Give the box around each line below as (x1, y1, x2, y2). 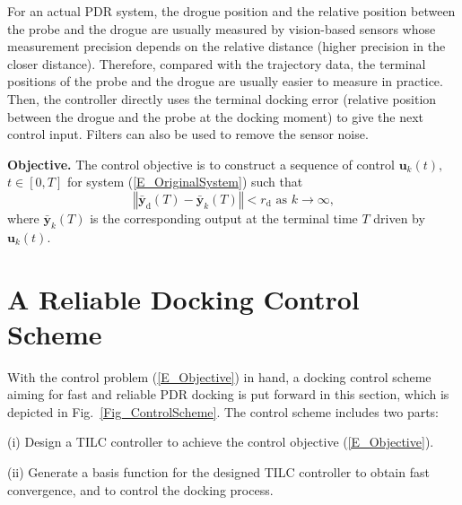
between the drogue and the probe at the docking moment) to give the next (7, 107, 424, 126)
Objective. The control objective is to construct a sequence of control (7, 154, 395, 173)
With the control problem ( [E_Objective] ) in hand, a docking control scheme (7, 367, 431, 386)
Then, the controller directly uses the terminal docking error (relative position (7, 89, 437, 108)
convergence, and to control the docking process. (7, 480, 274, 499)
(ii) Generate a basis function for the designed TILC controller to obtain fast (7, 463, 430, 482)
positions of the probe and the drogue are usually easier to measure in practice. (7, 72, 443, 91)
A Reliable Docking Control (7, 280, 360, 317)
